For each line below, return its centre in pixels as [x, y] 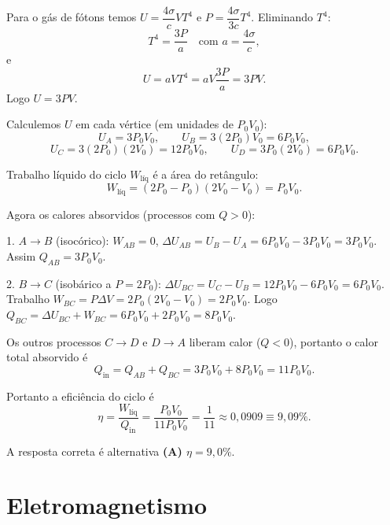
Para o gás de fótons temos [72, 17]
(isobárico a [83, 283]
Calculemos [34, 124]
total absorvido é [47, 357]
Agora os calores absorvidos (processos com [111, 214]
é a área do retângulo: [206, 174]
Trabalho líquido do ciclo [66, 174]
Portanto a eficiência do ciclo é [80, 396]
